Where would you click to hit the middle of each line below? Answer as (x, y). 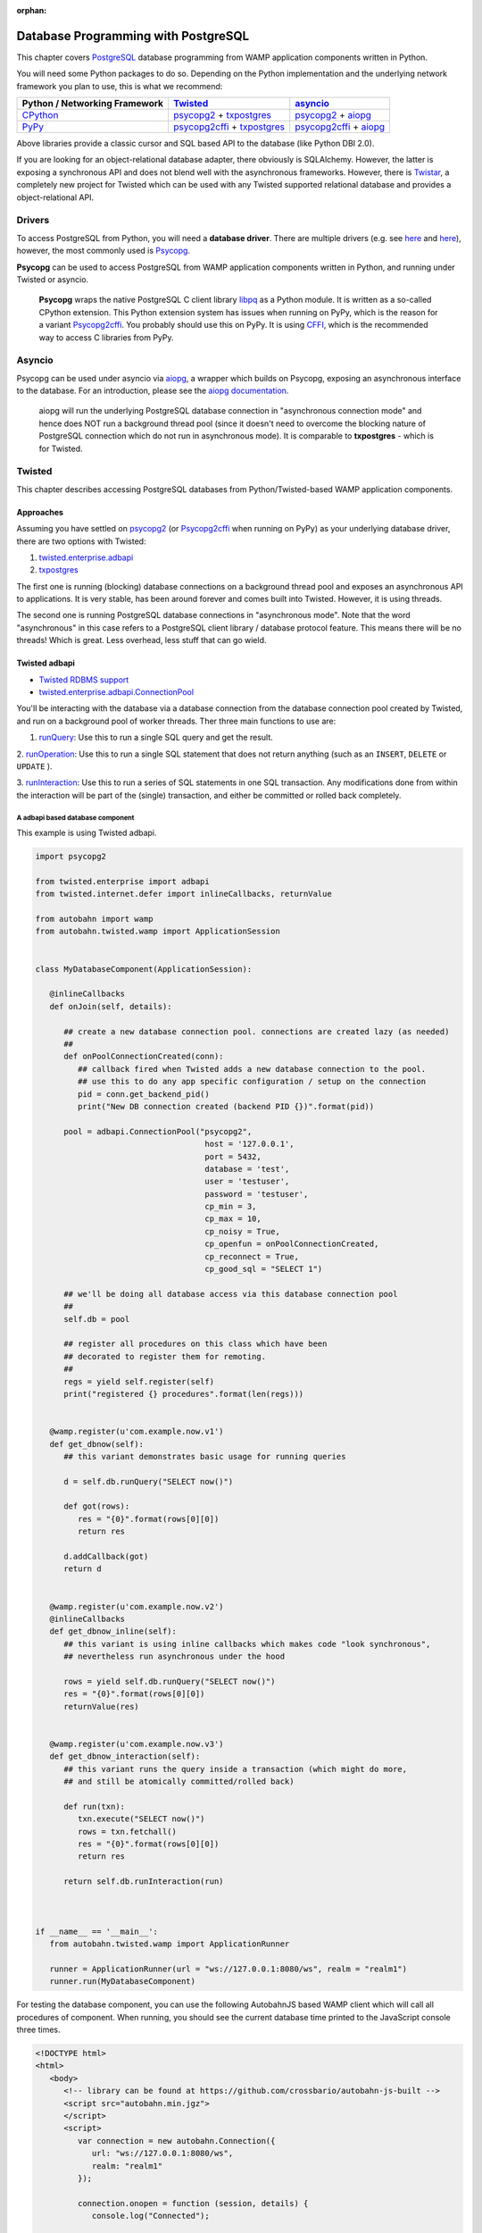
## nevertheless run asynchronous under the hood (175, 1656)
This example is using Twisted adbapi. (87, 833)
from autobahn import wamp (94, 919)
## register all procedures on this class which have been (195, 1344)
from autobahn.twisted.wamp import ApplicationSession (158, 932)
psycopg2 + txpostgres (222, 115)
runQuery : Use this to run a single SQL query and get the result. (156, 738)
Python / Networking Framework (93, 104)
